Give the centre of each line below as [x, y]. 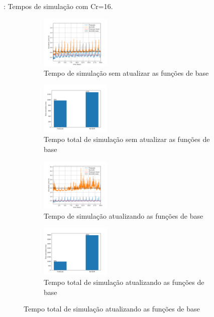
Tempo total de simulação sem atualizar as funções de [127, 139]
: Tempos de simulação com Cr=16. [58, 6]
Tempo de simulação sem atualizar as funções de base [126, 72]
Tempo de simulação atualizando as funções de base [124, 215]
